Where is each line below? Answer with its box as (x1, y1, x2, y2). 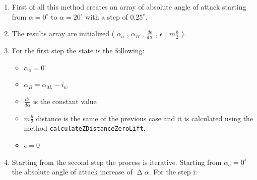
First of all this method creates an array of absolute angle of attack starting (12, 2, 246, 12)
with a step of (85, 11, 128, 22)
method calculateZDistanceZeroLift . (24, 123, 146, 133)
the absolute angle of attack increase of (12, 166, 133, 177)
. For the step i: (149, 166, 198, 177)
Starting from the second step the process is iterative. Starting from (12, 156, 222, 167)
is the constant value (33, 96, 97, 106)
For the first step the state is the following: (12, 45, 145, 56)
